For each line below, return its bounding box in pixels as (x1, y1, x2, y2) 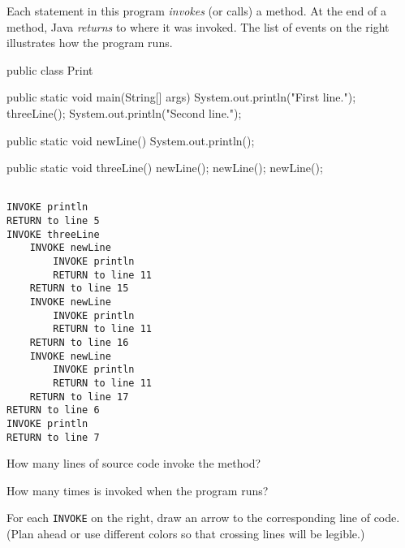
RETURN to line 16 (29, 336, 129, 348)
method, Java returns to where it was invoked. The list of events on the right (6, 18, 390, 35)
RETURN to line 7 (6, 431, 100, 443)
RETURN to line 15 (29, 283, 129, 295)
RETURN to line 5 (6, 215, 100, 227)
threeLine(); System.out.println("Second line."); (6, 104, 242, 121)
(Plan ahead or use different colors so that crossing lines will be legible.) (6, 525, 365, 542)
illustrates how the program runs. (6, 34, 173, 51)
